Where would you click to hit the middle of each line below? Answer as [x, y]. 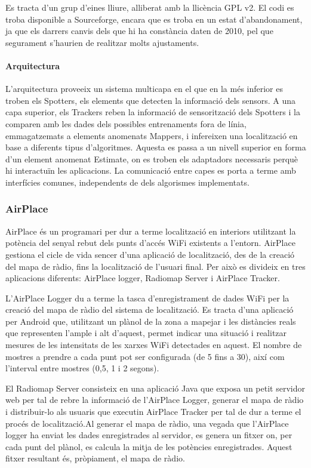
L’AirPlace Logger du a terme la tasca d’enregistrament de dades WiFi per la [147, 298]
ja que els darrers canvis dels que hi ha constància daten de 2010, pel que [139, 31]
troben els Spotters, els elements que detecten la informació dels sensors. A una [151, 100]
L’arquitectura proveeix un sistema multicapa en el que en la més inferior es [144, 89]
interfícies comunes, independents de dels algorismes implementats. [127, 182]
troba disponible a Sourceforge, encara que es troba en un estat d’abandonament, [154, 19]
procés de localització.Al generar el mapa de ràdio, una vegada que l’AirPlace [147, 423]
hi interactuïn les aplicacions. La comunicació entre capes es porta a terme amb [151, 170]
